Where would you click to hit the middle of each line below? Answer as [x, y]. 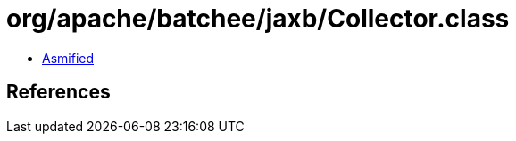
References [58, 92]
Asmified [68, 58]
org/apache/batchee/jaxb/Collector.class [258, 19]
